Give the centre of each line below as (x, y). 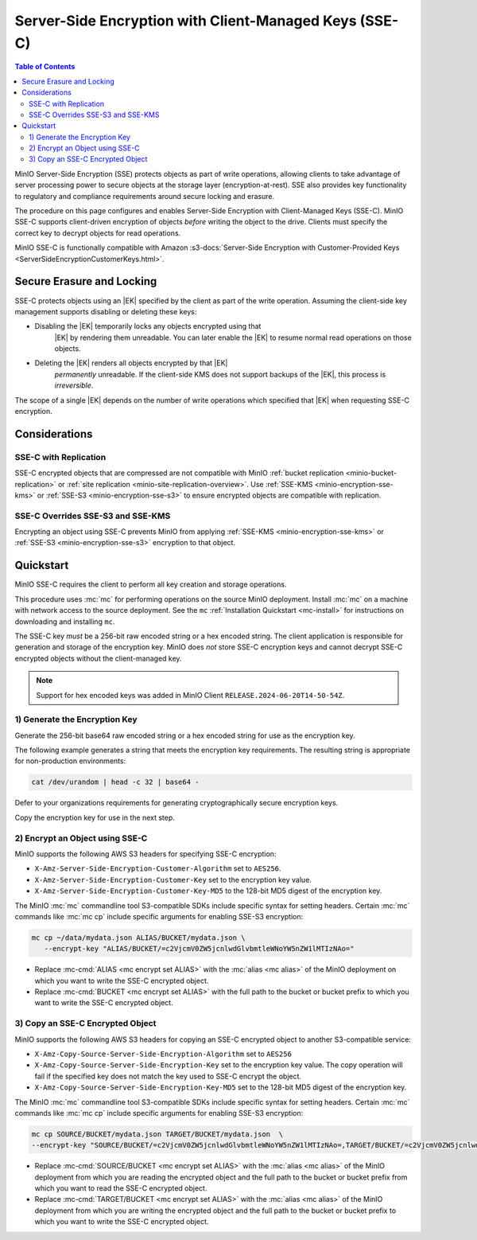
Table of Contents (45, 67)
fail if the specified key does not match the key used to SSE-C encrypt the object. (168, 1076)
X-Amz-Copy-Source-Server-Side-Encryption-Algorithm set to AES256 (163, 1054)
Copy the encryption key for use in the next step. (95, 817)
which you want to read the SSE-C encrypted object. (121, 1188)
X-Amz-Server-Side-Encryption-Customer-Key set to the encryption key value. (173, 879)
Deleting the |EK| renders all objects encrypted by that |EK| (131, 363)
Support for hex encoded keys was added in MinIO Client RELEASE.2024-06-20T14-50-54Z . (190, 695)
